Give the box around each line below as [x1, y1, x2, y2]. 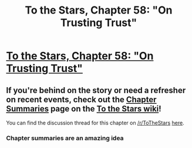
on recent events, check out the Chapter [6, 94, 157, 104]
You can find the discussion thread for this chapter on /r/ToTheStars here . [6, 119, 184, 126]
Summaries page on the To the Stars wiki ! [6, 104, 161, 114]
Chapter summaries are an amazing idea [6, 134, 124, 142]
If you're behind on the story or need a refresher [6, 85, 186, 95]
